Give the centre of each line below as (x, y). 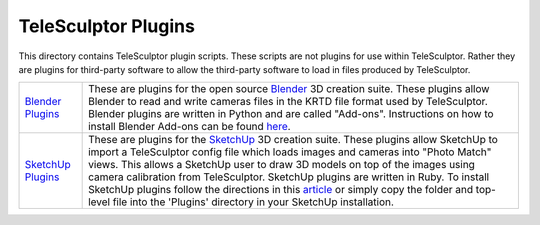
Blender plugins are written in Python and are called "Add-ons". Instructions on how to (291, 114)
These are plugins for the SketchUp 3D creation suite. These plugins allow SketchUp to (293, 140)
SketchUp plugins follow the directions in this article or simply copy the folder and (281, 190)
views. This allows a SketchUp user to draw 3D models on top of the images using (281, 165)
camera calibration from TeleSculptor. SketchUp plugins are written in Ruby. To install (289, 177)
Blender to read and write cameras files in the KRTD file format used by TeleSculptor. (288, 102)
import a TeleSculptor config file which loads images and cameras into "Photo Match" (290, 152)
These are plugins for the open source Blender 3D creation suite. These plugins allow (289, 89)
